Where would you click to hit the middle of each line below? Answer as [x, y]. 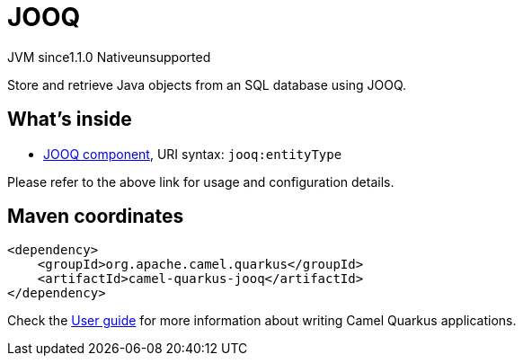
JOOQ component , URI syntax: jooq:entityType [193, 154]
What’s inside [70, 120]
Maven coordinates [96, 217]
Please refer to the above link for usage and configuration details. [201, 181]
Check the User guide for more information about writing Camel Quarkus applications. [262, 321]
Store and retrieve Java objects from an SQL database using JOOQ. [207, 84]
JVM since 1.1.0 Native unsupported [109, 57]
